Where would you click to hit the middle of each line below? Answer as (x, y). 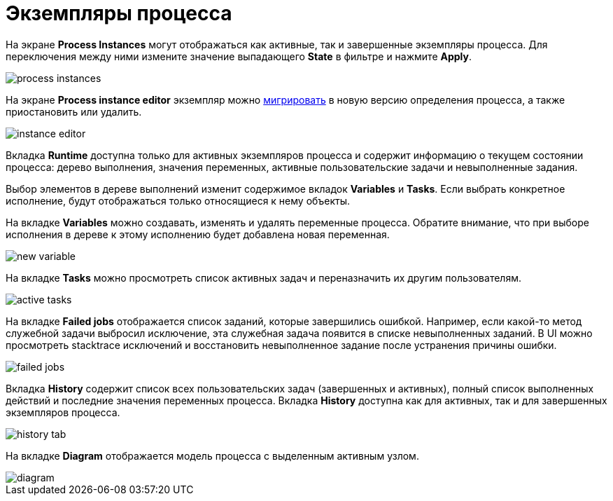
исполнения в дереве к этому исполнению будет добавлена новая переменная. (198, 234)
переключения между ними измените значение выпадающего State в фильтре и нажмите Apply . (239, 56)
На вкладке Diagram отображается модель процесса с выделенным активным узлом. (212, 455)
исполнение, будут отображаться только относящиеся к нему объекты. (178, 200)
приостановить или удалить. (74, 111)
